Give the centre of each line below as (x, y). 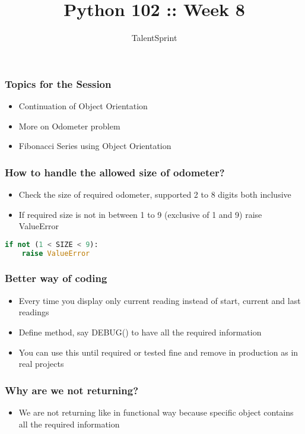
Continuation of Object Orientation (83, 106)
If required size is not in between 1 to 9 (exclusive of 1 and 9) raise (140, 214)
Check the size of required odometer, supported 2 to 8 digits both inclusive (155, 194)
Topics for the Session (58, 83)
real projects (41, 364)
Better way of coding (56, 278)
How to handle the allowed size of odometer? (115, 172)
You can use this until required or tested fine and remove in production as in (158, 352)
